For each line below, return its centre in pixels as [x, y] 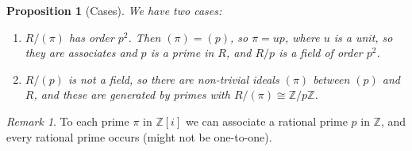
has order [91, 37]
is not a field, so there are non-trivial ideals [173, 79]
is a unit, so [363, 37]
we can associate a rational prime [266, 121]
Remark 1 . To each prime [68, 121]
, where [302, 37]
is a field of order [321, 53]
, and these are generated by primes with [132, 94]
